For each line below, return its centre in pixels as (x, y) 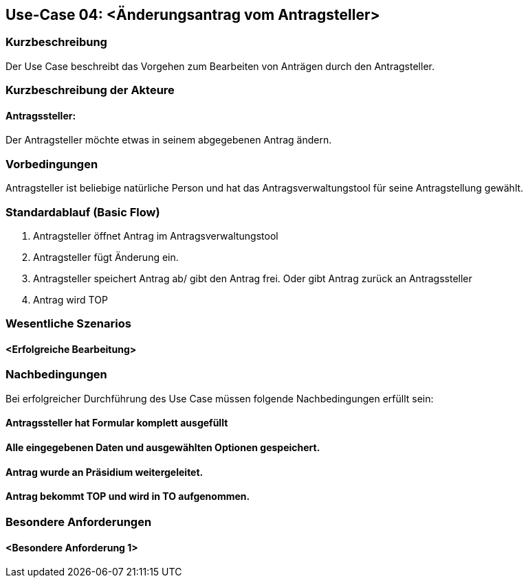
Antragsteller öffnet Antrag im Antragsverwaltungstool (156, 236)
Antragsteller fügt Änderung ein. (106, 257)
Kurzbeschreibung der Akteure (90, 90)
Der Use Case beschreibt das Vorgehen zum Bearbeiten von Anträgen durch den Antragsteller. (220, 66)
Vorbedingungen (52, 164)
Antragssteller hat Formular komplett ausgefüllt (117, 423)
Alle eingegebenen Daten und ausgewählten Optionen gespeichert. (163, 448)
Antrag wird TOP (70, 299)
